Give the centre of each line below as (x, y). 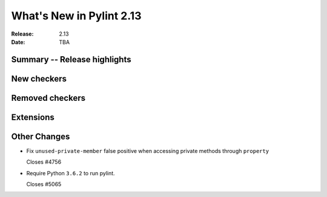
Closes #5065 (44, 184)
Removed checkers (48, 98)
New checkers (39, 79)
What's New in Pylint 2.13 (76, 16)
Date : (18, 42)
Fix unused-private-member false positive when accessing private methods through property (148, 150)
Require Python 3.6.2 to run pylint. (71, 173)
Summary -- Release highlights (71, 60)
